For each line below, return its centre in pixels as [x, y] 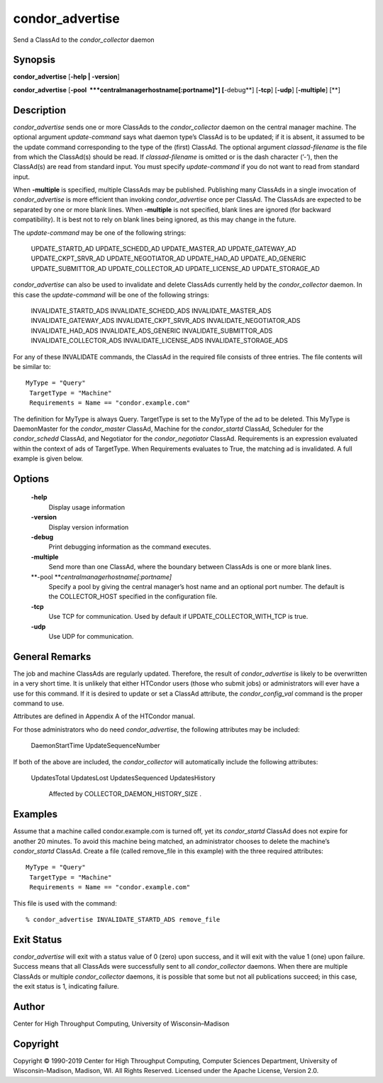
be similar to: [32, 366]
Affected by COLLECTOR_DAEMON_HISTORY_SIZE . [125, 794]
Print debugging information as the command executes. [130, 547]
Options [31, 479]
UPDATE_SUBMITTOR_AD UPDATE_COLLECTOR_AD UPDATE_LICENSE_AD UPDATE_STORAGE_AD [176, 268]
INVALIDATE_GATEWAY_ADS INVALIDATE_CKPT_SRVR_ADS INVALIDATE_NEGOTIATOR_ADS [166, 321]
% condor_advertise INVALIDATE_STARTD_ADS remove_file [123, 920]
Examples [35, 814]
